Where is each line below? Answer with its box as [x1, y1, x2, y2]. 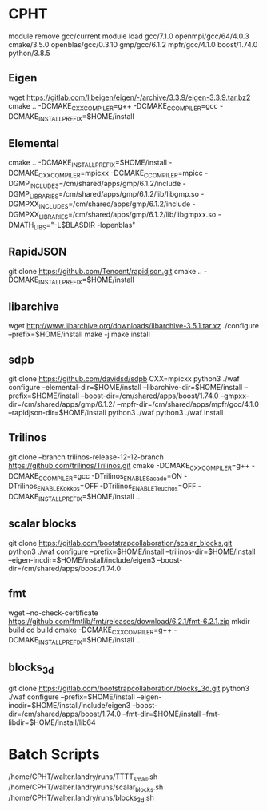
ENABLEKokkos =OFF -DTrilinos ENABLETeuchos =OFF [37, 481, 197, 493]
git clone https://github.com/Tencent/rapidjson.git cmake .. [8, 266, 202, 276]
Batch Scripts [8, 745, 100, 764]
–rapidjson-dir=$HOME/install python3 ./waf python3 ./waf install [8, 407, 224, 417]
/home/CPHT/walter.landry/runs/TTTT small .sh [8, 772, 158, 783]
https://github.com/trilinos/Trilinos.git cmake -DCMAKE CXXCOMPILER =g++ [8, 460, 250, 472]
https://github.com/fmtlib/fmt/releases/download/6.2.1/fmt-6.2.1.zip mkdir [8, 616, 250, 626]
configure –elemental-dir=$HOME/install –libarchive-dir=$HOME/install [8, 382, 243, 392]
